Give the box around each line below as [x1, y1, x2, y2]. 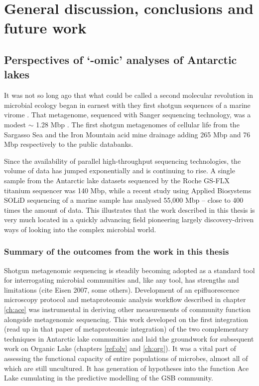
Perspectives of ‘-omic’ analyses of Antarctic [4, 51, 237, 67]
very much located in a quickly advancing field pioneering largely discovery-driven [4, 214, 254, 225]
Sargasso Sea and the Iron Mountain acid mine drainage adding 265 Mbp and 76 [4, 129, 251, 139]
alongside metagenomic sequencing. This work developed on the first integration [4, 314, 249, 324]
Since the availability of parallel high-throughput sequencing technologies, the [4, 155, 241, 166]
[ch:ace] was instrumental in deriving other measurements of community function [4, 304, 251, 315]
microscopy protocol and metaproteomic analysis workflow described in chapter [4, 294, 246, 305]
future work [4, 17, 87, 38]
